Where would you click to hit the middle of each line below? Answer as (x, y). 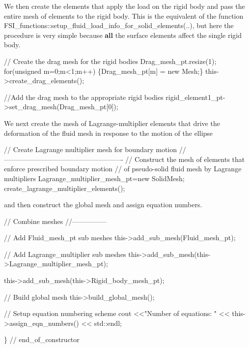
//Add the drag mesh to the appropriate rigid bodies (84, 97)
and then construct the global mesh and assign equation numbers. (103, 205)
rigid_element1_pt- (195, 97)
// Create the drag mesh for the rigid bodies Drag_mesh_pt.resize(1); (110, 61)
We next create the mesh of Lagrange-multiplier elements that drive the (112, 123)
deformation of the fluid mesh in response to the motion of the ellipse (109, 133)
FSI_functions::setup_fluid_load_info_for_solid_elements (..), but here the (119, 25)
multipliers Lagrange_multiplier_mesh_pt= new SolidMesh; (94, 178)
